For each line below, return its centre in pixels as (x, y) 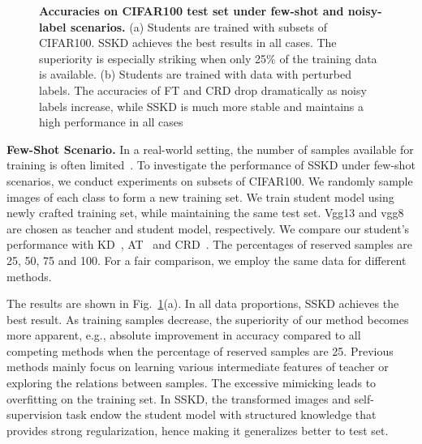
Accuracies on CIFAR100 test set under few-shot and (192, 11)
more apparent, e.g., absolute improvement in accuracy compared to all (184, 335)
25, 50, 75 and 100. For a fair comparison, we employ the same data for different (207, 260)
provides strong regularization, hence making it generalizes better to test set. (198, 430)
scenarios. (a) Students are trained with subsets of (199, 26)
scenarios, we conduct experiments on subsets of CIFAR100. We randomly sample (210, 180)
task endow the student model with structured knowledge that (221, 414)
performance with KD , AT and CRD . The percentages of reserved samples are (210, 244)
